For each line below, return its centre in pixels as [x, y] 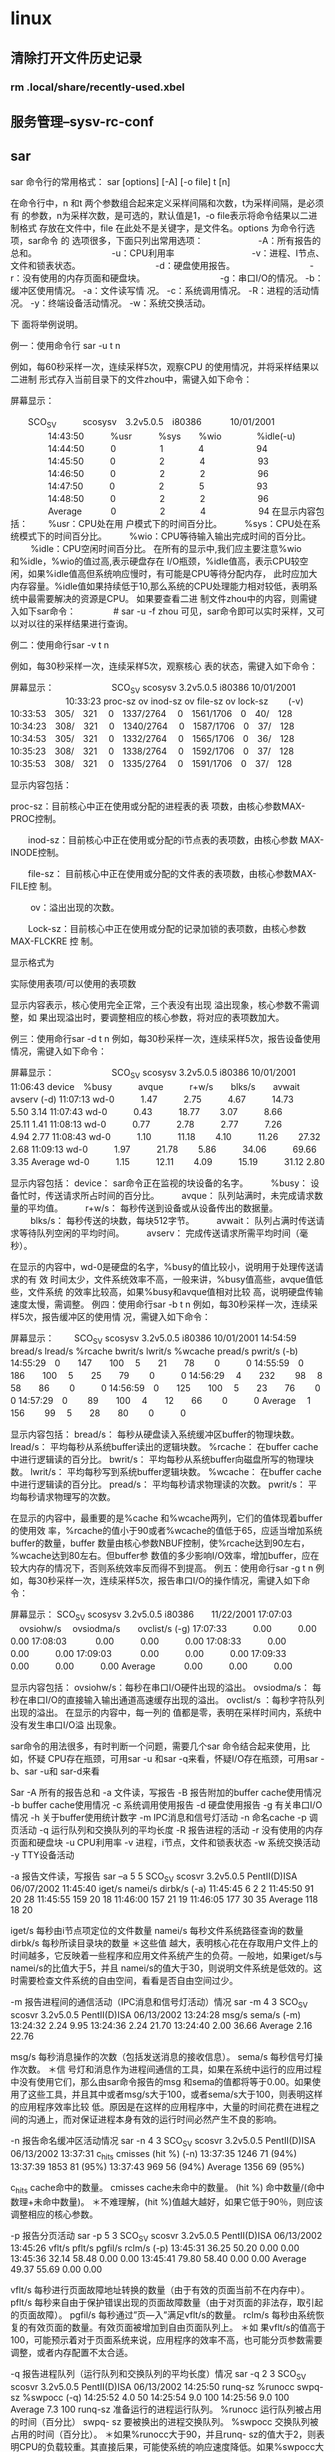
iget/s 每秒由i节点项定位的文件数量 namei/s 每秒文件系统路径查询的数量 [157, 1931]
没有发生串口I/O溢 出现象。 [66, 1724]
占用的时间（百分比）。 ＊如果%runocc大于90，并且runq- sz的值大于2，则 [163, 2434]
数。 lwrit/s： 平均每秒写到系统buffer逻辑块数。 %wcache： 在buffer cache [166, 1471]
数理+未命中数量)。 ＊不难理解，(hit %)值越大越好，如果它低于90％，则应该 [166, 2201]
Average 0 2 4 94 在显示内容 [182, 511]
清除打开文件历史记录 [76, 57]
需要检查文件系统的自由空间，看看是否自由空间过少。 [128, 1981]
